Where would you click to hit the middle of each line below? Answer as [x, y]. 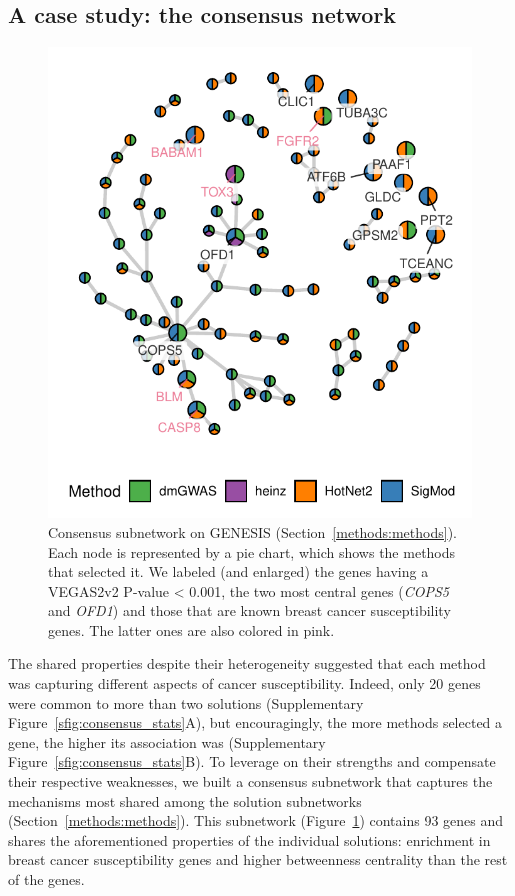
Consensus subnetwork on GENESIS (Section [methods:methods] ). [252, 531]
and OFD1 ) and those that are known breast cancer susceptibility [249, 610]
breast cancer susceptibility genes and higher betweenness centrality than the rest [258, 859]
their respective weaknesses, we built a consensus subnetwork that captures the [250, 781]
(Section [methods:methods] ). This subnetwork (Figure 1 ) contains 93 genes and [256, 820]
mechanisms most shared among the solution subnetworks [185, 800]
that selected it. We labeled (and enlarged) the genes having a [238, 571]
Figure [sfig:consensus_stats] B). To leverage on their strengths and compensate [252, 761]
